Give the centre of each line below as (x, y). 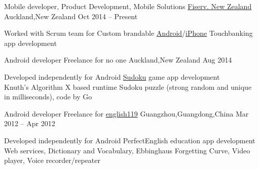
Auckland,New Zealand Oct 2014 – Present (71, 16)
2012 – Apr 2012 (30, 123)
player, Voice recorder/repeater (52, 160)
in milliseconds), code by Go (48, 97)
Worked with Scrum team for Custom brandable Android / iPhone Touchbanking (128, 33)
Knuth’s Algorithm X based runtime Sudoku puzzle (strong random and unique (128, 87)
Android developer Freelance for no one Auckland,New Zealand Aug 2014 (118, 60)
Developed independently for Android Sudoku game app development (112, 76)
